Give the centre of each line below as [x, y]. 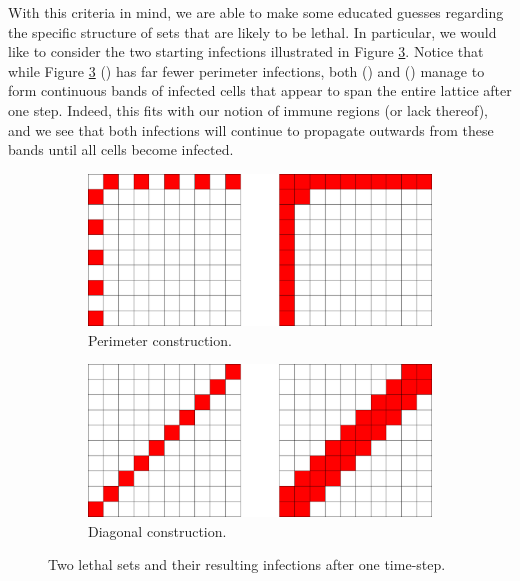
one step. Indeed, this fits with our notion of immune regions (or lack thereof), [248, 109]
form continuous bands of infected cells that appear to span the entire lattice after [260, 90]
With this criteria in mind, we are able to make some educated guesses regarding [256, 12]
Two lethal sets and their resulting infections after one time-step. [247, 564]
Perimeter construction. [160, 339]
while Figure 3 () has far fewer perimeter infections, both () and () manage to [246, 70]
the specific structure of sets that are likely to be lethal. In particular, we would [252, 31]
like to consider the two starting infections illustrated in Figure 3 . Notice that [246, 51]
